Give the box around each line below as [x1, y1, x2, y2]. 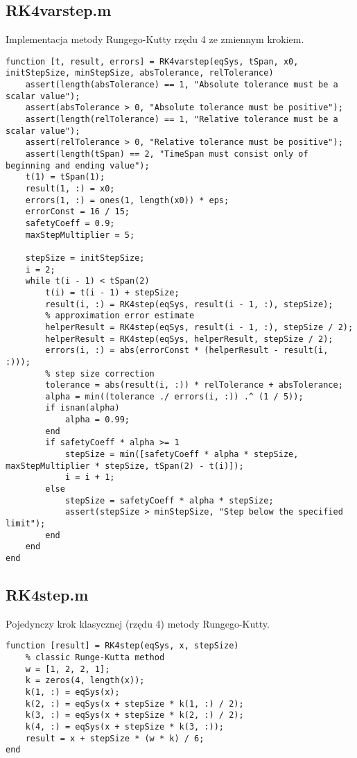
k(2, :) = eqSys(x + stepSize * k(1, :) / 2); [25, 698, 244, 709]
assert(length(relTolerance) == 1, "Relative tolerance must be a [25, 114, 338, 125]
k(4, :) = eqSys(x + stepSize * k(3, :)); [25, 722, 224, 732]
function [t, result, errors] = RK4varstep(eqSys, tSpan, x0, [6, 56, 299, 67]
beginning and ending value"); [6, 160, 150, 171]
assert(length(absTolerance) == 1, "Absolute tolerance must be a [25, 80, 338, 90]
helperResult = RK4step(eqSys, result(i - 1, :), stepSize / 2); [45, 322, 354, 332]
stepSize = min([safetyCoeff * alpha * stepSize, [64, 449, 299, 460]
